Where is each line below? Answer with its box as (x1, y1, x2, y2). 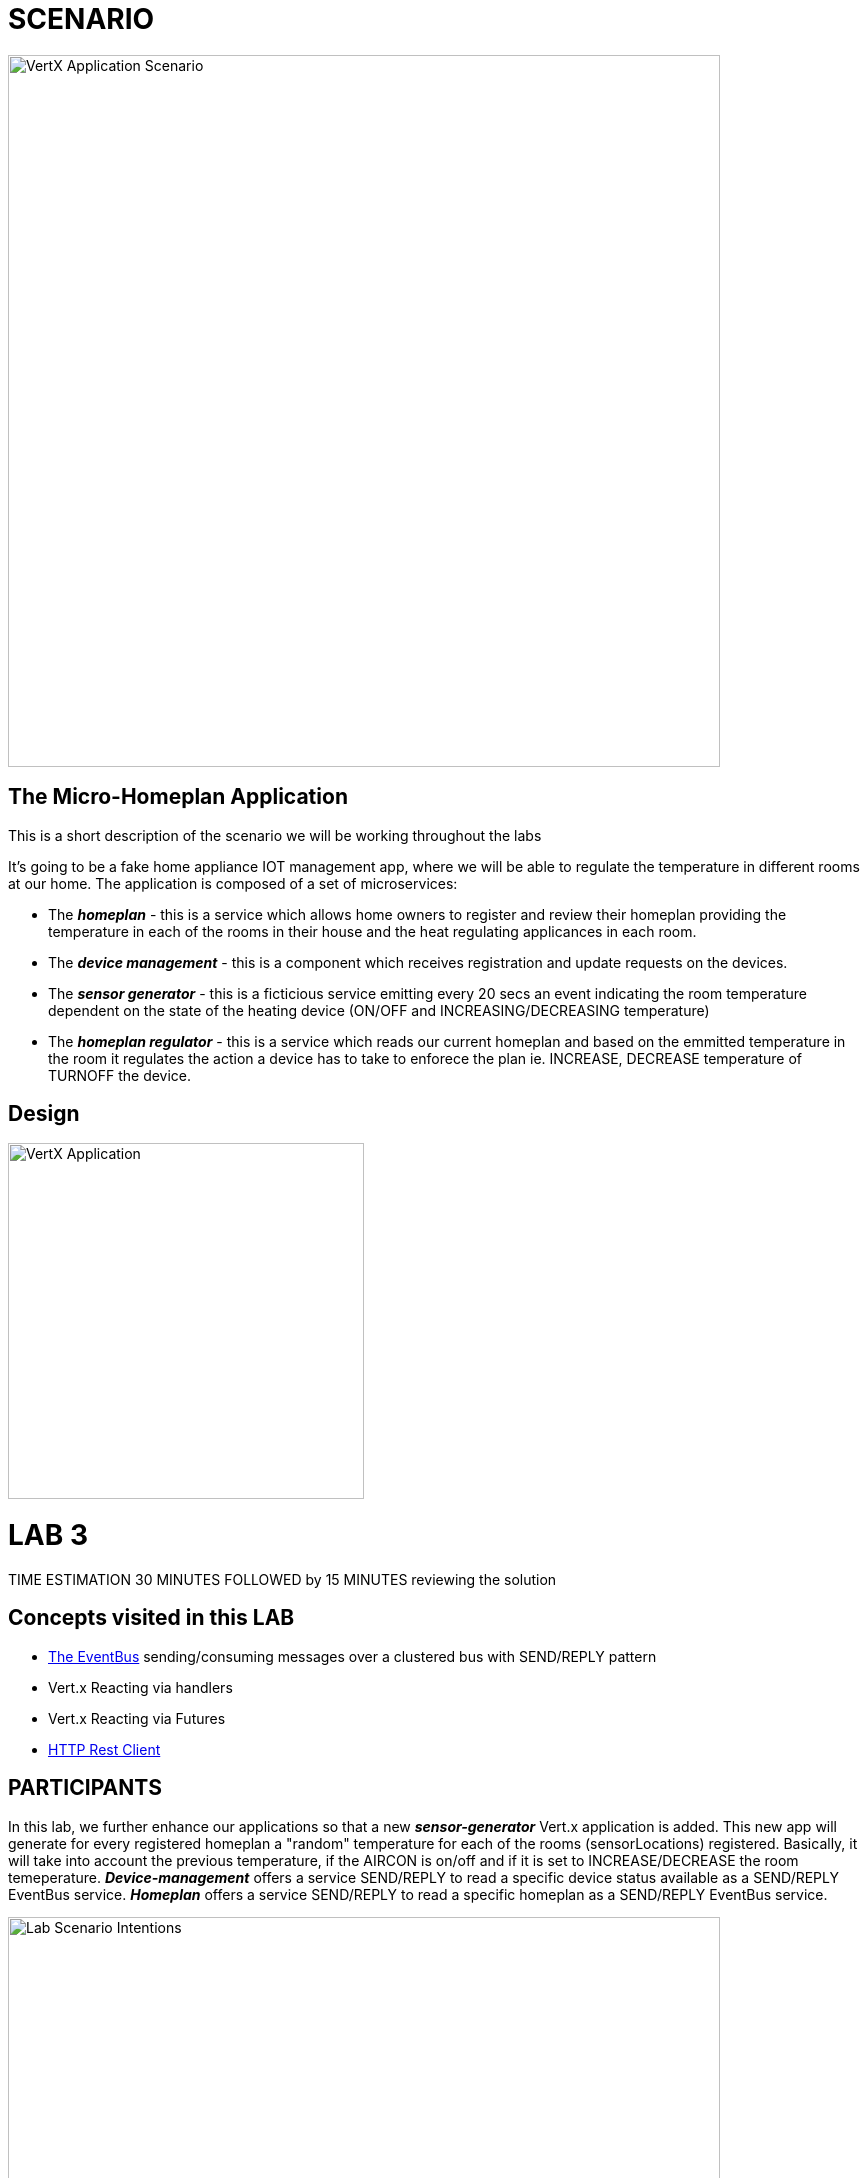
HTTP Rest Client (48, 1740, 161, 1758)
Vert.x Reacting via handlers (48, 1678, 233, 1696)
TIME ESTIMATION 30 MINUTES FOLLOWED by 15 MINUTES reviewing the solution (8, 1570, 557, 1588)
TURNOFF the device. (48, 1066, 192, 1084)
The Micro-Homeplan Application (8, 784, 348, 810)
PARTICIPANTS (8, 1775, 162, 1801)
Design (8, 1101, 80, 1127)
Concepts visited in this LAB (8, 1605, 295, 1631)
